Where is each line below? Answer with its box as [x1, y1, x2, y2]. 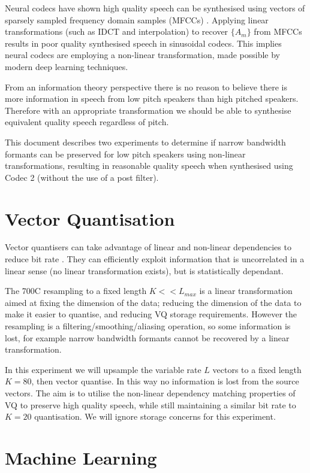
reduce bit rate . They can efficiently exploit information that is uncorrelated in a [5, 253, 305, 265]
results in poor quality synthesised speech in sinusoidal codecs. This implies [5, 37, 282, 49]
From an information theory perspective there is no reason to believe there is [5, 80, 287, 93]
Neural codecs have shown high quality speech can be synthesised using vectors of [5, 2, 305, 14]
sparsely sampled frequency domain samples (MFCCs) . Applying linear [5, 13, 269, 26]
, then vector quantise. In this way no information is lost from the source [31, 375, 299, 387]
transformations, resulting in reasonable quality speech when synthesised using [5, 159, 293, 172]
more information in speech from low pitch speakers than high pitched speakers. [5, 92, 299, 105]
